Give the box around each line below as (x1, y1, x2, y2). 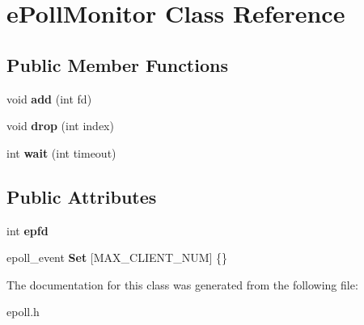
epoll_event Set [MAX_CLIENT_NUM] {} (6, 249, 228, 266)
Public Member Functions (6, 52, 228, 77)
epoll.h (6, 303, 40, 320)
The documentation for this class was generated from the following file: (6, 276, 358, 293)
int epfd (6, 222, 49, 238)
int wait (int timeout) (6, 144, 116, 161)
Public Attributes (6, 184, 157, 209)
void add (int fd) (6, 90, 92, 107)
